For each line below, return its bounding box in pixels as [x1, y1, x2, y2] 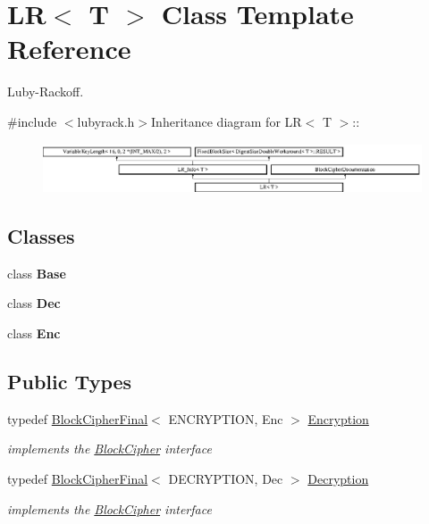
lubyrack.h [77, 112, 135, 130]
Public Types [7, 368, 132, 395]
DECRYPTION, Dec [168, 470, 283, 488]
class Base [7, 263, 66, 282]
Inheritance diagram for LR [151, 112, 302, 130]
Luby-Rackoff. [7, 82, 84, 101]
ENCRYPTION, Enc [168, 409, 283, 428]
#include [7, 112, 57, 130]
